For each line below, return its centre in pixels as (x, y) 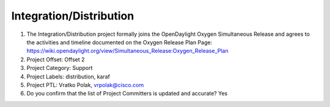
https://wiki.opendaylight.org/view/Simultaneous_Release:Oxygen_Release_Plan (127, 51)
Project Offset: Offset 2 (56, 59)
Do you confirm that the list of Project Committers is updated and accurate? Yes (127, 94)
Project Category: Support (60, 68)
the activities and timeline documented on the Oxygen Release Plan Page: (119, 42)
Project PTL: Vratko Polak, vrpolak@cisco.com (85, 85)
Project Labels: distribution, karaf (68, 77)
